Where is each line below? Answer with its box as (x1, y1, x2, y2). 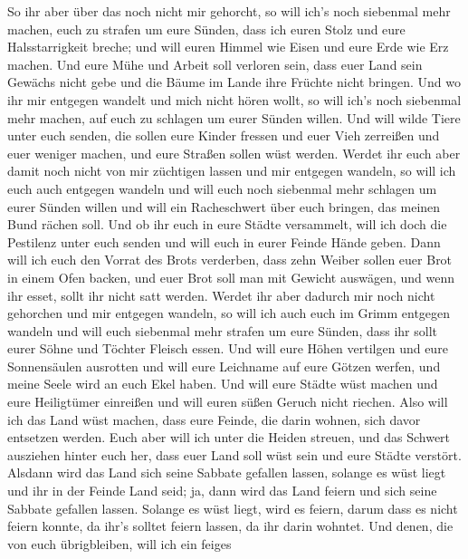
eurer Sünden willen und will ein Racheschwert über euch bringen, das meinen (7, 197, 441, 216)
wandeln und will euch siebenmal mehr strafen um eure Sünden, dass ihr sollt (7, 321, 438, 340)
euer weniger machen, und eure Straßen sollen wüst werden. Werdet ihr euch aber (7, 143, 461, 162)
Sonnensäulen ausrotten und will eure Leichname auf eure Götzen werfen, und (7, 356, 441, 375)
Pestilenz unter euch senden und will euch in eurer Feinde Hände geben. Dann (7, 232, 441, 251)
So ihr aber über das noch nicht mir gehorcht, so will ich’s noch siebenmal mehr (7, 2, 451, 20)
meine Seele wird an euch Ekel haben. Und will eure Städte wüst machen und (7, 374, 438, 393)
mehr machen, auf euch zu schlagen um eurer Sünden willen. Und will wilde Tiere (7, 108, 461, 127)
